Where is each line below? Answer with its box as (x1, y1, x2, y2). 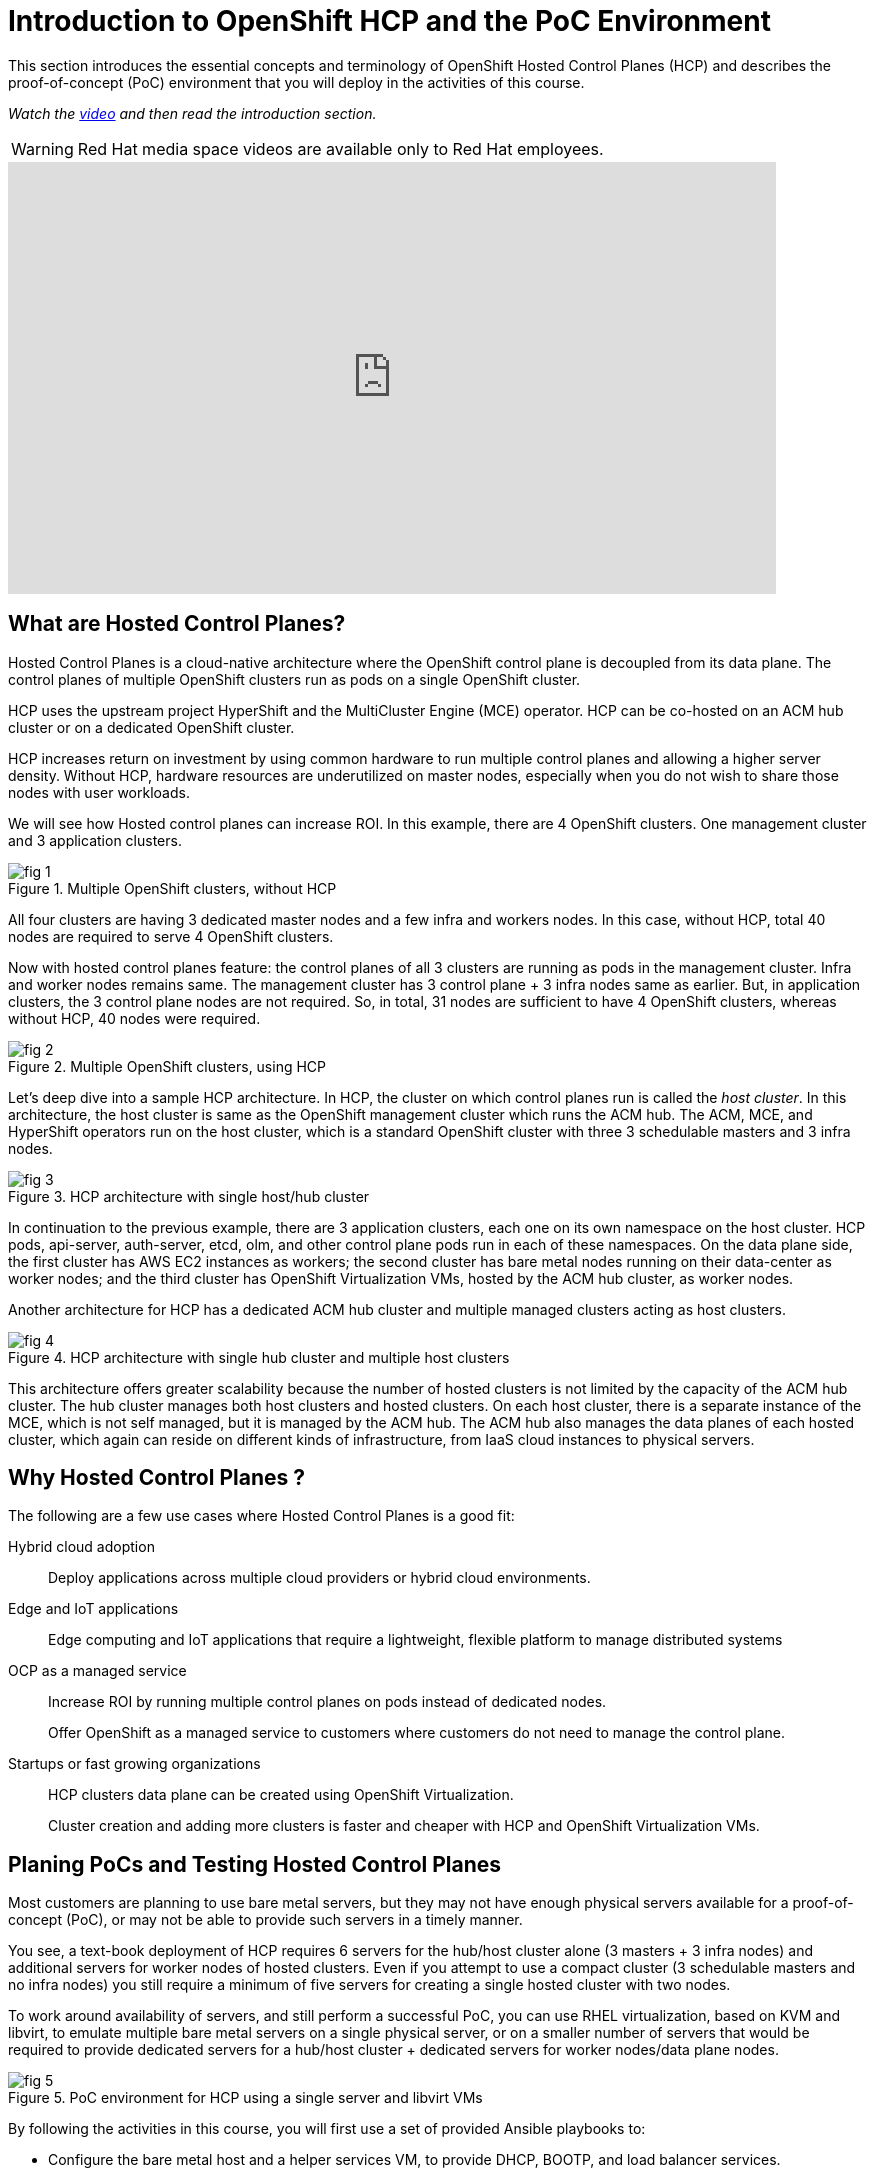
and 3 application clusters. (8, 831, 182, 849)
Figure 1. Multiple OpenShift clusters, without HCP (8, 879, 337, 897)
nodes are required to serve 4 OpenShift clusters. (8, 927, 334, 945)
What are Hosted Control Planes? (8, 611, 346, 637)
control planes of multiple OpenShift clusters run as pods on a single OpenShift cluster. (8, 670, 581, 688)
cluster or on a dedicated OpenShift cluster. (8, 718, 295, 736)
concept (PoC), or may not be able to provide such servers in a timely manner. (8, 1911, 523, 1929)
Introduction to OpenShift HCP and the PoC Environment (8, 4, 771, 38)
